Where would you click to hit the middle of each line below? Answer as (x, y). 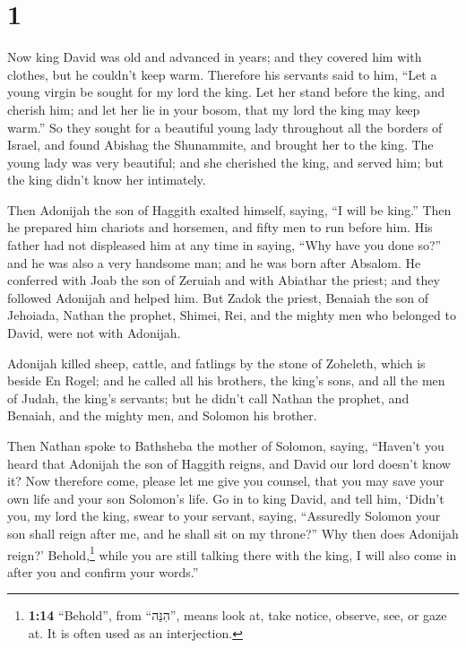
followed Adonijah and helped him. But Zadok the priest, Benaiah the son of (218, 297)
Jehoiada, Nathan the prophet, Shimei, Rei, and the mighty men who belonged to (232, 315)
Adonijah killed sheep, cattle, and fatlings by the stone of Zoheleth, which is (216, 363)
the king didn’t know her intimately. (107, 180)
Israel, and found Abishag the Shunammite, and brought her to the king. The (220, 145)
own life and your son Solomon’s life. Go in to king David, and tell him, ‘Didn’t (226, 498)
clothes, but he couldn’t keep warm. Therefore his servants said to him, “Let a (222, 74)
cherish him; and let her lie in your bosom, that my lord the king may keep (214, 109)
